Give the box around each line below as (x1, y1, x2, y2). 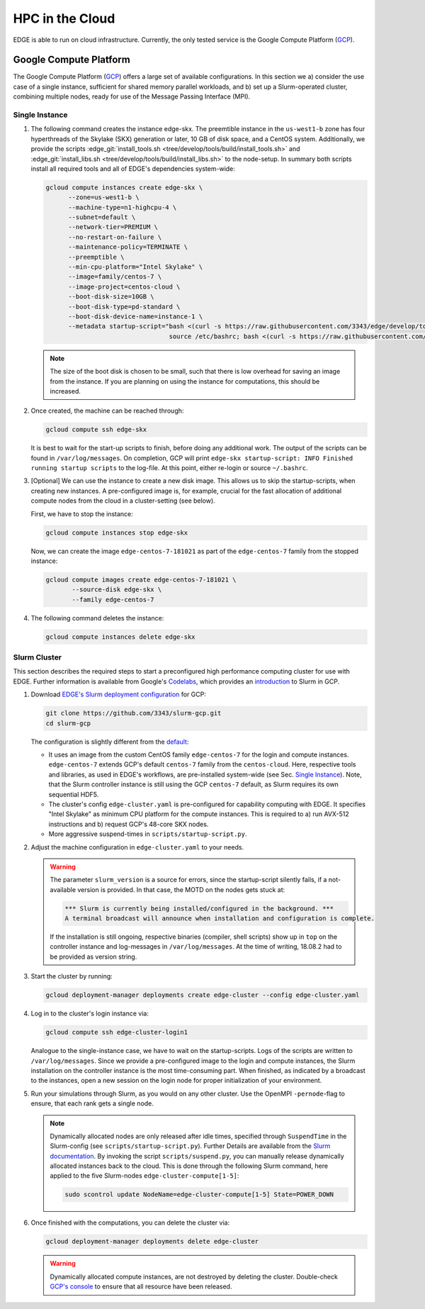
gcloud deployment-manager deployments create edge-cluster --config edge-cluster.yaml (45, 991, 360, 999)
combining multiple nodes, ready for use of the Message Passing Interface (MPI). (13, 92, 251, 101)
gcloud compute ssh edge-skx (45, 425, 147, 434)
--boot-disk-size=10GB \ (68, 293, 155, 301)
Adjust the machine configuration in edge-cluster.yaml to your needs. (30, 842, 244, 851)
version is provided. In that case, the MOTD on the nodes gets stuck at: (77, 885, 285, 893)
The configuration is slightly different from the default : (30, 737, 189, 746)
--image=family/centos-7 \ (68, 273, 162, 281)
